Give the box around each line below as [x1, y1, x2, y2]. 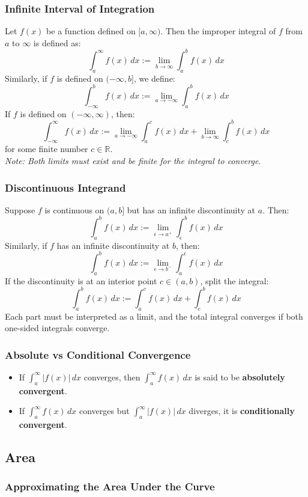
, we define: [133, 72, 175, 84]
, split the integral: [200, 274, 269, 287]
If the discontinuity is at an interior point [5, 274, 157, 287]
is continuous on [44, 203, 104, 216]
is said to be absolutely [195, 370, 285, 383]
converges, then [83, 370, 140, 383]
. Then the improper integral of [160, 25, 276, 37]
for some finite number [5, 142, 88, 155]
